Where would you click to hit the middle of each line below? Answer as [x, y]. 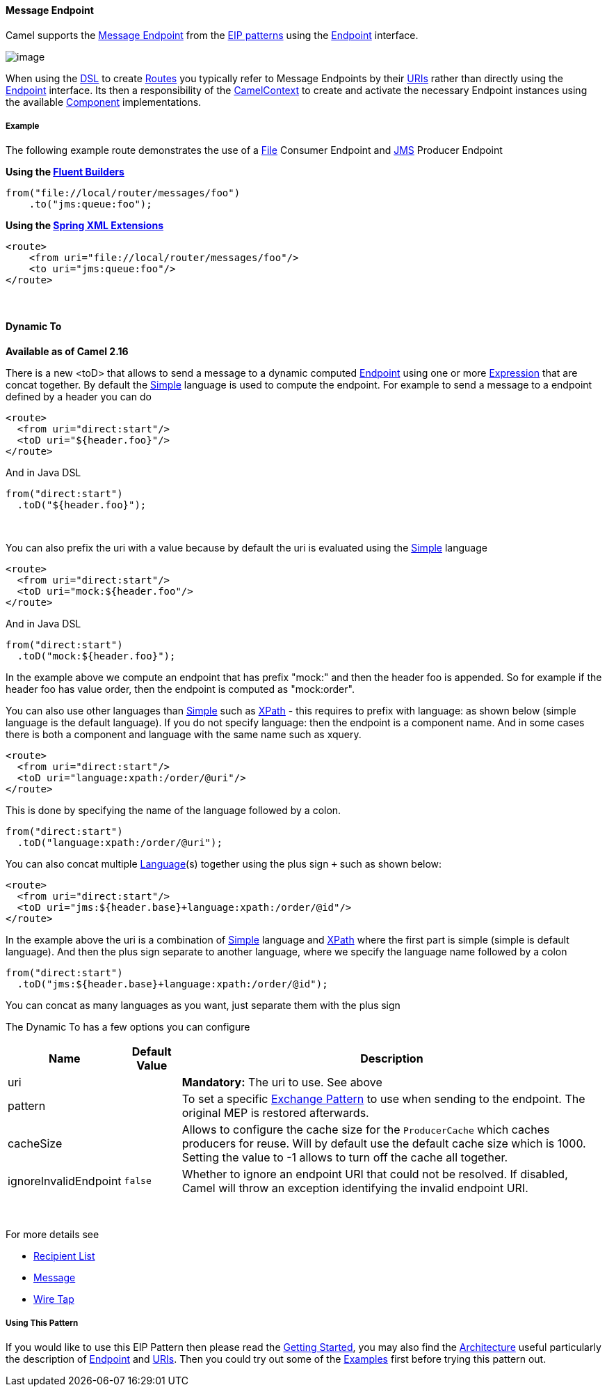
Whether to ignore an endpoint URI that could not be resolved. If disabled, [375, 1174]
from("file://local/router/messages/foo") [123, 193]
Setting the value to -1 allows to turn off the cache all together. [345, 1157]
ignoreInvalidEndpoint [65, 1181]
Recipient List [64, 1256]
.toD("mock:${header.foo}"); [96, 656]
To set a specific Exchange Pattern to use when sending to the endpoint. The [383, 1098]
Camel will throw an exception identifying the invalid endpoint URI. [355, 1188]
